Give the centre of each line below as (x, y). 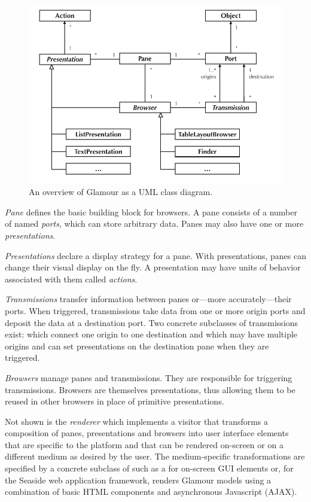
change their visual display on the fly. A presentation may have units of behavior (153, 267)
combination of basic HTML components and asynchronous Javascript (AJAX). (151, 492)
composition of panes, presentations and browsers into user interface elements (147, 433)
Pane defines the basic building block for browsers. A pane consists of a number (151, 212)
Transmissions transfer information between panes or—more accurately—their (148, 299)
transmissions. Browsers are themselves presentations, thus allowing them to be (150, 389)
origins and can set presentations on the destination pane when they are (137, 346)
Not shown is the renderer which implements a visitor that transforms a (137, 421)
